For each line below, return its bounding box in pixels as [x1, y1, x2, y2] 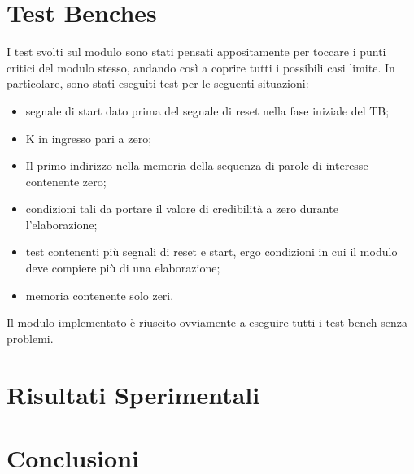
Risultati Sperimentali [7, 377, 260, 411]
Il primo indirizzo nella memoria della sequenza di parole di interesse [25, 157, 368, 174]
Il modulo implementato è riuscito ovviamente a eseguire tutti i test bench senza [7, 314, 408, 331]
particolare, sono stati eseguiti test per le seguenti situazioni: [7, 75, 309, 92]
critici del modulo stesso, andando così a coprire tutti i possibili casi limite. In [7, 59, 395, 76]
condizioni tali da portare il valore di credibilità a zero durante [25, 200, 338, 217]
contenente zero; [25, 172, 107, 189]
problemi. [7, 329, 54, 346]
